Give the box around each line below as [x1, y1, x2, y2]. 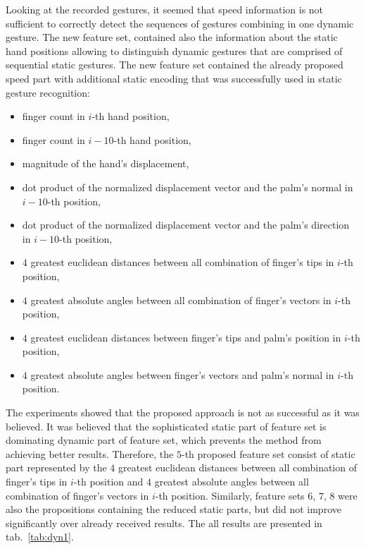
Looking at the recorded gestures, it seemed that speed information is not [6, 2, 324, 16]
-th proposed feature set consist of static [181, 446, 355, 461]
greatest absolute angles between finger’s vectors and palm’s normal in [30, 367, 334, 382]
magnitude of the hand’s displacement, [22, 156, 189, 171]
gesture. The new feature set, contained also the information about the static [6, 30, 338, 44]
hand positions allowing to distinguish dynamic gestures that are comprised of [6, 43, 343, 58]
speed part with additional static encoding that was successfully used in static [6, 71, 342, 85]
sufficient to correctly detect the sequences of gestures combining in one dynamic [6, 16, 354, 30]
